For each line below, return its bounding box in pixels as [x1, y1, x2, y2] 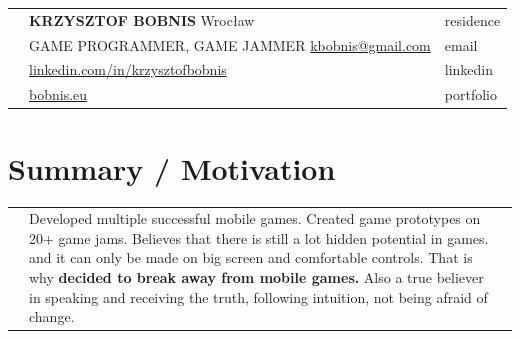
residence [444, 9, 501, 30]
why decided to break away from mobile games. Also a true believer [29, 267, 484, 288]
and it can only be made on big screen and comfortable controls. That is [29, 247, 473, 268]
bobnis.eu [29, 84, 88, 105]
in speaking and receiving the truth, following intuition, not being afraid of [29, 286, 488, 307]
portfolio [444, 84, 497, 105]
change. [29, 306, 75, 327]
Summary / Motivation [8, 147, 336, 188]
